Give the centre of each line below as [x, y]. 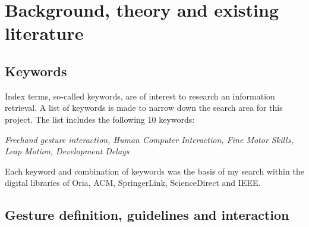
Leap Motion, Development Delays [67, 151]
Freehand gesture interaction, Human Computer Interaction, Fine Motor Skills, [149, 139]
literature [44, 33]
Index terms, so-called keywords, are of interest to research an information [140, 96]
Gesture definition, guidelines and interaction [147, 215]
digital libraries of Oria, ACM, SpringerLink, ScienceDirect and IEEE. [133, 183]
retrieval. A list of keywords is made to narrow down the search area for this [144, 108]
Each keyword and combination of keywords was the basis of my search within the [154, 171]
